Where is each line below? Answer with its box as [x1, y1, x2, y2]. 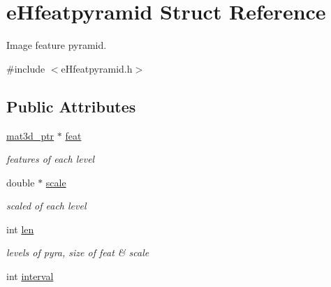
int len [6, 221, 34, 236]
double [6, 175, 35, 189]
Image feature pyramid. [6, 38, 107, 52]
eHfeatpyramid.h [61, 61, 133, 75]
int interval [6, 269, 54, 284]
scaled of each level [6, 198, 87, 213]
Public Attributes [6, 95, 136, 117]
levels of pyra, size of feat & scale [6, 245, 149, 260]
